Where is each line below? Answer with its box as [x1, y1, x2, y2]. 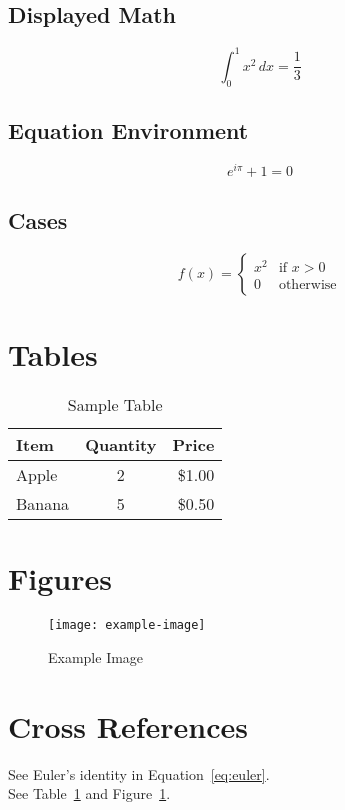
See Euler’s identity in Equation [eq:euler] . [8, 763, 270, 784]
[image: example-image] [48, 618, 206, 633]
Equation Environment [8, 114, 249, 145]
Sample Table [67, 393, 163, 417]
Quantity [85, 433, 157, 457]
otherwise [278, 278, 337, 293]
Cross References [8, 705, 248, 746]
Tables [8, 334, 98, 375]
